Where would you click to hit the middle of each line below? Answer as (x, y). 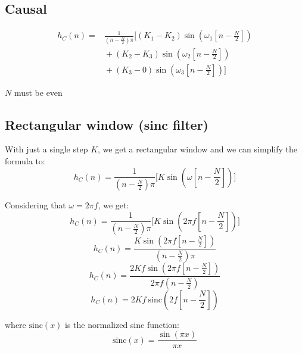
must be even (38, 92)
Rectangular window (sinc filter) (107, 124)
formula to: (25, 161)
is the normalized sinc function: (122, 324)
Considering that (35, 205)
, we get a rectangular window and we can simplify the (197, 149)
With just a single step (46, 149)
